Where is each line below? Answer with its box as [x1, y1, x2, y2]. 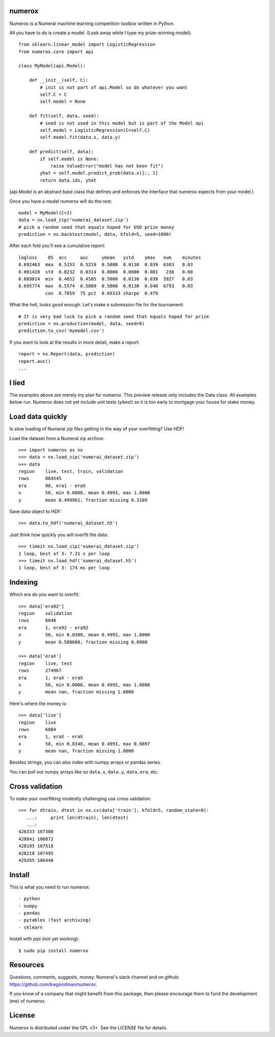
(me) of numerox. [9, 998, 46, 1004]
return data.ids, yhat [40, 177, 97, 183]
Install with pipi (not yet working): [9, 936, 79, 942]
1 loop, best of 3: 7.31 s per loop [18, 550, 110, 557]
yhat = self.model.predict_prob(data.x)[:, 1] [40, 170, 158, 176]
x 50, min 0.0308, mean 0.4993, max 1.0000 [18, 632, 150, 638]
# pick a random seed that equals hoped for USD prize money [18, 224, 174, 230]
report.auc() [18, 358, 51, 364]
